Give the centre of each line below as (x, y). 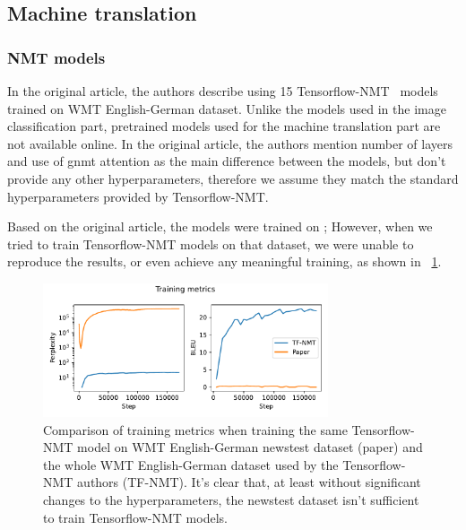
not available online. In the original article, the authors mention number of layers (230, 143)
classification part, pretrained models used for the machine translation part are (224, 126)
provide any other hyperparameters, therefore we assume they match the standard (233, 178)
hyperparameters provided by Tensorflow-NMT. (138, 196)
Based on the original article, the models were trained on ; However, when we (220, 226)
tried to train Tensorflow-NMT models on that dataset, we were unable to (211, 243)
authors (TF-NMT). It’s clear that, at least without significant (249, 482)
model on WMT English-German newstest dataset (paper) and (250, 447)
